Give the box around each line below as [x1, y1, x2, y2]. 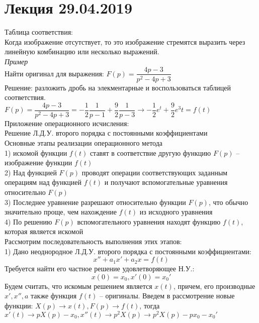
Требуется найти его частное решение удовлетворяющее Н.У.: [5, 263, 195, 274]
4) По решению [5, 216, 52, 227]
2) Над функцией [5, 167, 57, 177]
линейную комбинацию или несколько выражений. [5, 46, 159, 57]
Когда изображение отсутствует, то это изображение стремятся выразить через [5, 36, 245, 47]
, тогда [139, 300, 160, 310]
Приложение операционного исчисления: [5, 118, 129, 128]
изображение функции [5, 157, 72, 168]
